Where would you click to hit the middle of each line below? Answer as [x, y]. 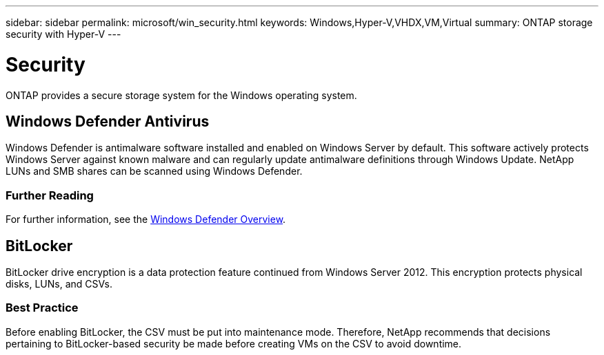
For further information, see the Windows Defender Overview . [146, 219]
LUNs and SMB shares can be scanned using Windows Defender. [154, 171]
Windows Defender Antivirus [108, 121]
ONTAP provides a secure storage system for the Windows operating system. [181, 95]
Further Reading [50, 195]
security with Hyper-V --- [63, 34]
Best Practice [42, 308]
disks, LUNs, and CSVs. [59, 283]
